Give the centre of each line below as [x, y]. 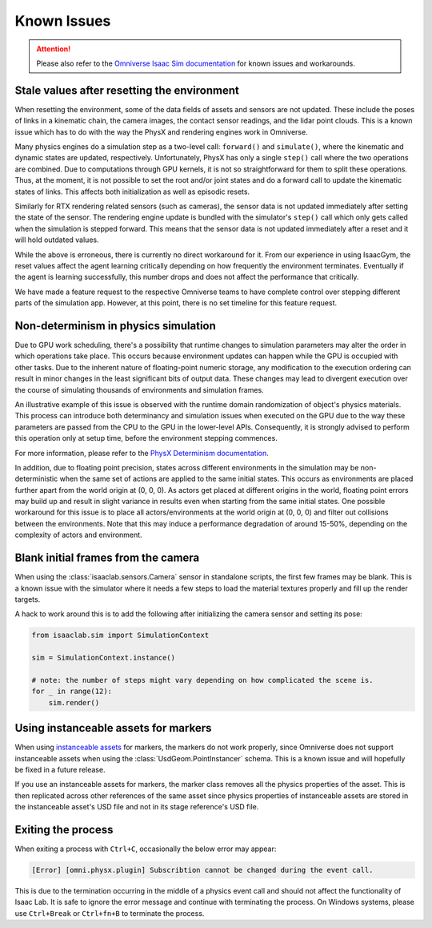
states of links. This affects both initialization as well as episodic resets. [132, 192]
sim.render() [74, 702]
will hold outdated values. [57, 240]
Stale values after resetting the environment [127, 90]
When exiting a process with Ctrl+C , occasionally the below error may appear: [146, 849]
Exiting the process [64, 829]
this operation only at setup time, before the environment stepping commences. [146, 438]
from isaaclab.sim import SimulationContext [120, 635]
